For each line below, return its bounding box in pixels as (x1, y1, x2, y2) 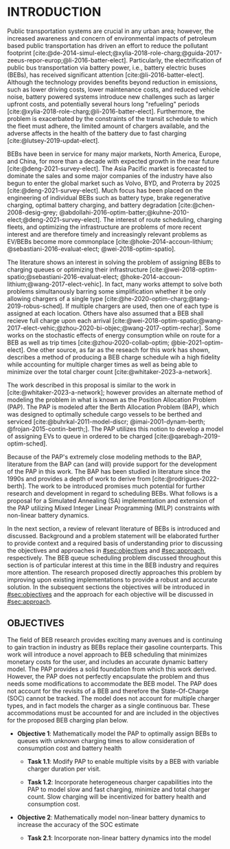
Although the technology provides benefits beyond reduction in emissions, (7, 78, 218, 86)
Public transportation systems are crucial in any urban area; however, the (7, 27, 214, 35)
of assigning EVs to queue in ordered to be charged (7, 432, 153, 440)
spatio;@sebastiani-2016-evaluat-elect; (7, 272, 119, 280)
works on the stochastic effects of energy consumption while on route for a (7, 331, 220, 339)
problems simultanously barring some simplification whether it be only (7, 287, 206, 296)
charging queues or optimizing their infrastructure (7, 265, 149, 274)
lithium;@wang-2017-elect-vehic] (7, 280, 102, 288)
